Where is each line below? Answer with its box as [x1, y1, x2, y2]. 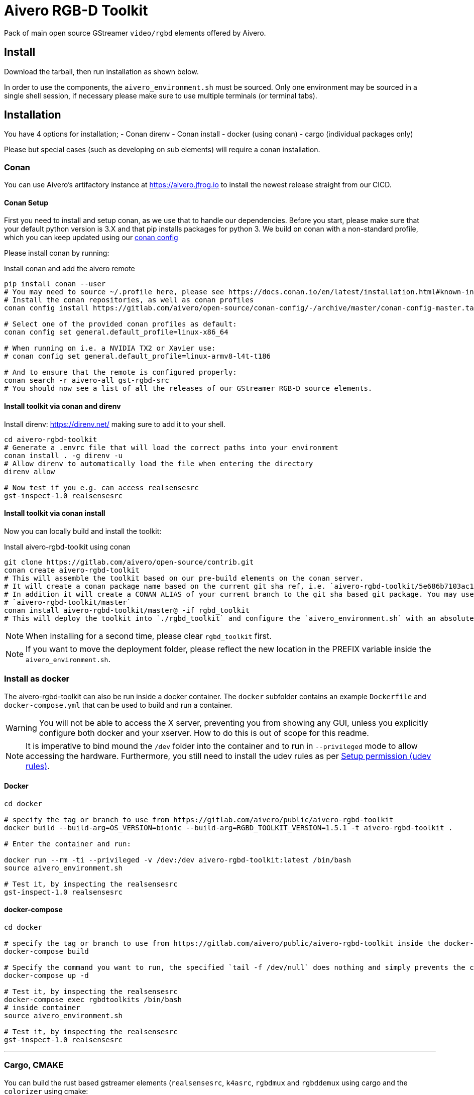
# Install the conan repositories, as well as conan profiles [4, 296, 254, 304]
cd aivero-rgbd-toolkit [4, 435, 97, 444]
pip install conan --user [4, 280, 106, 288]
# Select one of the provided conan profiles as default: [4, 320, 237, 328]
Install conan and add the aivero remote [4, 264, 135, 273]
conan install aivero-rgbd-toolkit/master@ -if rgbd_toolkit [4, 606, 250, 614]
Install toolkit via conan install [4, 509, 105, 518]
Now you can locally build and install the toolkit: [4, 526, 162, 535]
